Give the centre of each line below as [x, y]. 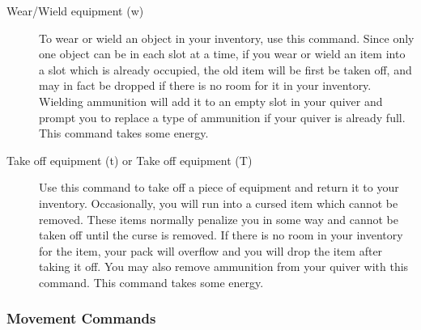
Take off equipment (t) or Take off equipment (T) [130, 160]
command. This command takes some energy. [151, 282]
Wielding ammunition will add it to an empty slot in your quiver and [211, 101]
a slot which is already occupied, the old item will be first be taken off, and [225, 69]
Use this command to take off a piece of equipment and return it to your [219, 187]
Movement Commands [81, 318]
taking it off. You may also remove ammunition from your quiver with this [224, 267]
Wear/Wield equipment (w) [75, 11]
